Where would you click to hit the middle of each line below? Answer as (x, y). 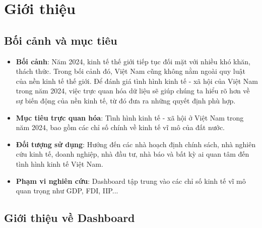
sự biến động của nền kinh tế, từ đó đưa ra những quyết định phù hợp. (126, 100)
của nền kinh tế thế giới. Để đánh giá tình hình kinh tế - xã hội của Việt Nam (137, 81)
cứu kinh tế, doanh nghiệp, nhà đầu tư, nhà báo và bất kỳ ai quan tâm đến (133, 154)
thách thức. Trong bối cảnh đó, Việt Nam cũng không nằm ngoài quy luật (130, 71)
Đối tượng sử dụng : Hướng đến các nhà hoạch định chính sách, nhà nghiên (136, 144)
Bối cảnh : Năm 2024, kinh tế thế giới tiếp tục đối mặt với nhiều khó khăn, (133, 61)
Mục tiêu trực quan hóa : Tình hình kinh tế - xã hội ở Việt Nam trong (130, 117)
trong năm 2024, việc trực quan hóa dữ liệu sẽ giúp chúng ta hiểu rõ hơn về (133, 91)
